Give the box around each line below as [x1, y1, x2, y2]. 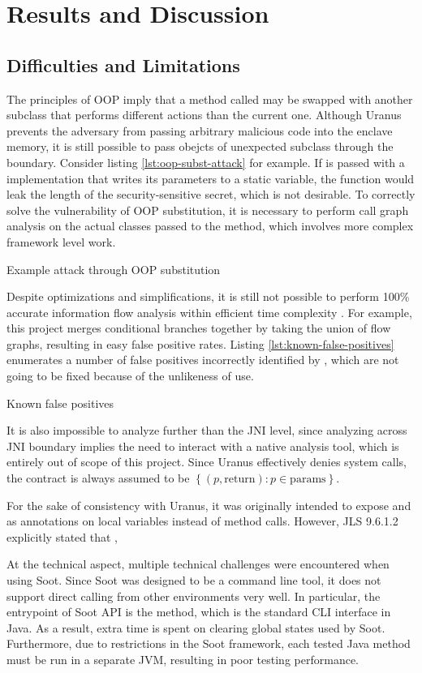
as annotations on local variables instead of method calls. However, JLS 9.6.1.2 [6, 512, 398, 529]
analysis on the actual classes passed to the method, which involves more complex [6, 217, 414, 234]
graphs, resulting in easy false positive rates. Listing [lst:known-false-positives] [6, 335, 394, 352]
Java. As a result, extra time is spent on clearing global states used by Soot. [6, 619, 385, 636]
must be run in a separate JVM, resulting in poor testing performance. [6, 650, 359, 667]
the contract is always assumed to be [6, 469, 190, 487]
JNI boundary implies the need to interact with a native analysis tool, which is [6, 437, 399, 454]
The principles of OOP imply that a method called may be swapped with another [6, 90, 413, 107]
